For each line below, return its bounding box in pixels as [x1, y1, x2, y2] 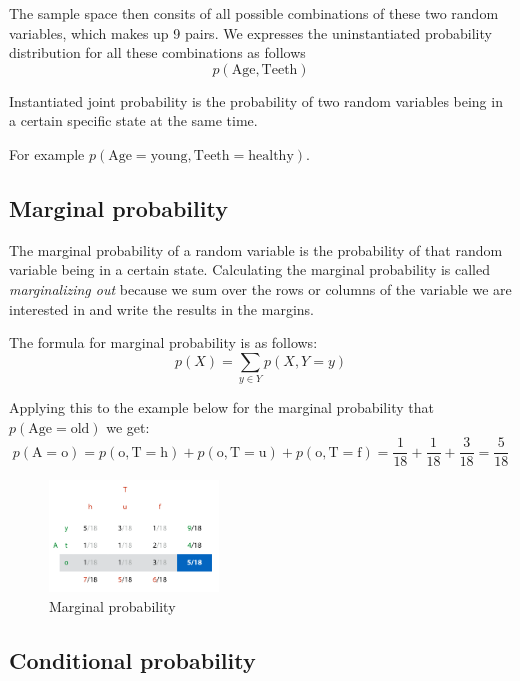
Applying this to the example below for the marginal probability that [9, 397, 434, 418]
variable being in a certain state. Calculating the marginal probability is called [9, 259, 491, 280]
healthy [248, 148, 294, 163]
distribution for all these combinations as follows [9, 42, 306, 63]
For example [9, 143, 85, 164]
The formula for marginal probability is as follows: [9, 332, 318, 353]
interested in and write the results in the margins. [9, 298, 314, 319]
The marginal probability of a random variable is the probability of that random [9, 239, 503, 260]
